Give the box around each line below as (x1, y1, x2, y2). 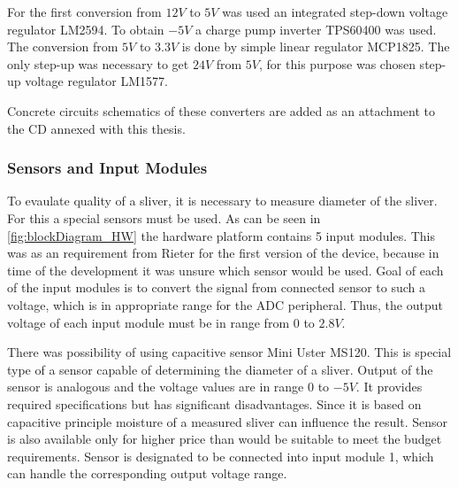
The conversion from (7, 37, 118, 56)
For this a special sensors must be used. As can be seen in (7, 208, 321, 227)
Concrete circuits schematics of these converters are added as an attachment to (7, 101, 435, 120)
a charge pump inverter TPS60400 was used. (195, 19, 437, 38)
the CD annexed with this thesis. (7, 119, 186, 137)
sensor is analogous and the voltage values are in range (7, 377, 304, 396)
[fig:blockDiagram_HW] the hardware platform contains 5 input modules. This (7, 226, 436, 244)
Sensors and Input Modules (7, 157, 208, 179)
